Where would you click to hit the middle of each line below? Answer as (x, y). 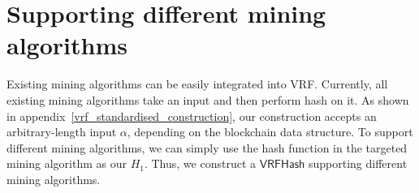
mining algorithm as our (67, 163)
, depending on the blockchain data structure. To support (270, 132)
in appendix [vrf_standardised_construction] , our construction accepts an (192, 116)
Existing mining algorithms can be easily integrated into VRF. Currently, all (197, 84)
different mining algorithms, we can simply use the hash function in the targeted (207, 147)
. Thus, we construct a (200, 163)
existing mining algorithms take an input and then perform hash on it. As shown (208, 99)
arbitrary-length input (62, 132)
